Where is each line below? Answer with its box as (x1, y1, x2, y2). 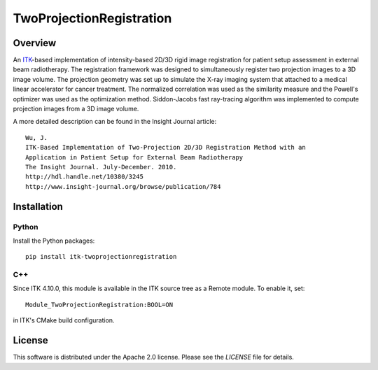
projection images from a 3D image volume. (13, 105, 139, 113)
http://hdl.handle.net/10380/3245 (25, 173, 143, 181)
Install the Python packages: (13, 236, 95, 245)
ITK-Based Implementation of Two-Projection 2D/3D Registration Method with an (25, 143, 306, 152)
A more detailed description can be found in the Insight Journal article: (13, 118, 217, 126)
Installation (13, 200, 63, 213)
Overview (13, 37, 57, 49)
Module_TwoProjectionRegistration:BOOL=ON (25, 301, 174, 308)
